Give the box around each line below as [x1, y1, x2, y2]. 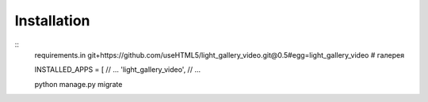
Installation [14, 12, 90, 29]
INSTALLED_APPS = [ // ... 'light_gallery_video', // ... [34, 65, 201, 74]
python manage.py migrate [34, 79, 123, 89]
